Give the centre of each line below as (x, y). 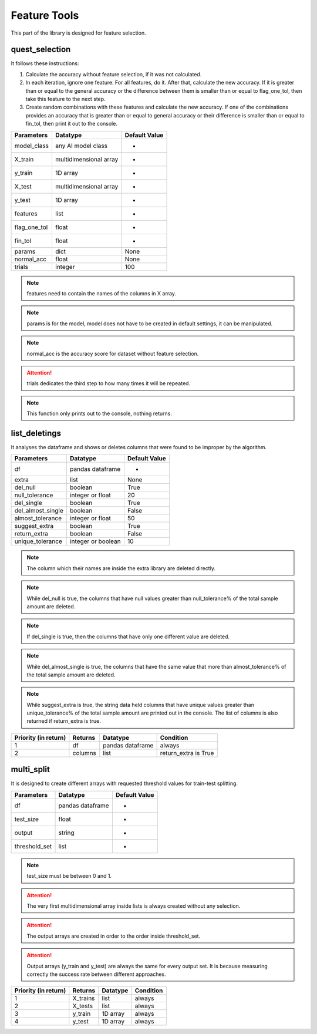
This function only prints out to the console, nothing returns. (100, 413)
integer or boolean (95, 541)
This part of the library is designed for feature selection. (78, 33)
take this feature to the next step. (65, 99)
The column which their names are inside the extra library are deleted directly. (121, 568)
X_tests (83, 1006)
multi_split (30, 769)
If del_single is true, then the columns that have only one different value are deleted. (128, 636)
